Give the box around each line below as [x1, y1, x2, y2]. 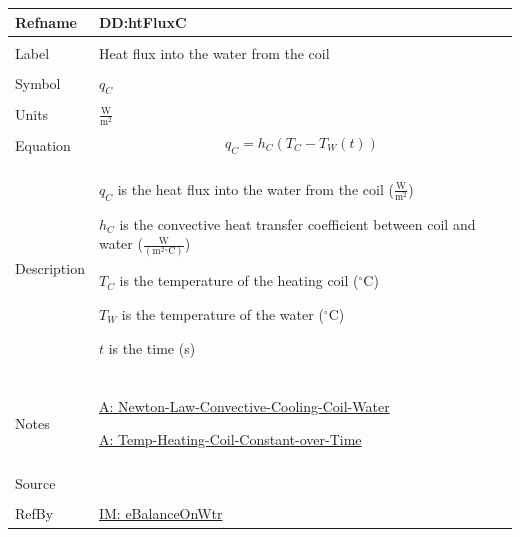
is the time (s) [108, 337, 196, 358]
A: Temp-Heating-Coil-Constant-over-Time [98, 429, 362, 450]
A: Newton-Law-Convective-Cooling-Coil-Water [98, 395, 390, 416]
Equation [15, 134, 71, 155]
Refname [15, 11, 77, 32]
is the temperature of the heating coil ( [119, 270, 359, 291]
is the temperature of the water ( [121, 304, 324, 325]
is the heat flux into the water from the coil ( [117, 178, 394, 199]
